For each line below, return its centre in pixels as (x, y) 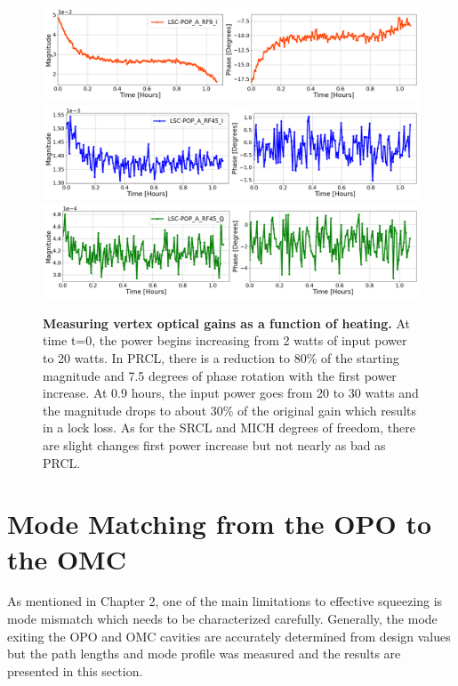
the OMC (67, 558)
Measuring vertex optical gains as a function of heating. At (227, 323)
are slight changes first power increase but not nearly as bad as (214, 444)
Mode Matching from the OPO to (220, 524)
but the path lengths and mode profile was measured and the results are (204, 654)
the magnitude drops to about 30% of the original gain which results (229, 410)
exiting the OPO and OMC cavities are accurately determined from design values (229, 636)
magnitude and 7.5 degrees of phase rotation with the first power (220, 375)
